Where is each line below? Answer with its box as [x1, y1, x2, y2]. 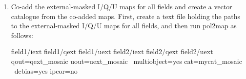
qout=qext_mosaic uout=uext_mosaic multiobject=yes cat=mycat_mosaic [11, 56, 242, 66]
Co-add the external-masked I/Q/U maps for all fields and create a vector [11, 1, 232, 11]
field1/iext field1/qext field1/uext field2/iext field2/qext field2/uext [11, 46, 213, 57]
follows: [11, 30, 33, 40]
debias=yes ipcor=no [14, 65, 78, 76]
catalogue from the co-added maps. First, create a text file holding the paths [11, 11, 240, 21]
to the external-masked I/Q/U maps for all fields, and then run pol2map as [11, 20, 237, 31]
